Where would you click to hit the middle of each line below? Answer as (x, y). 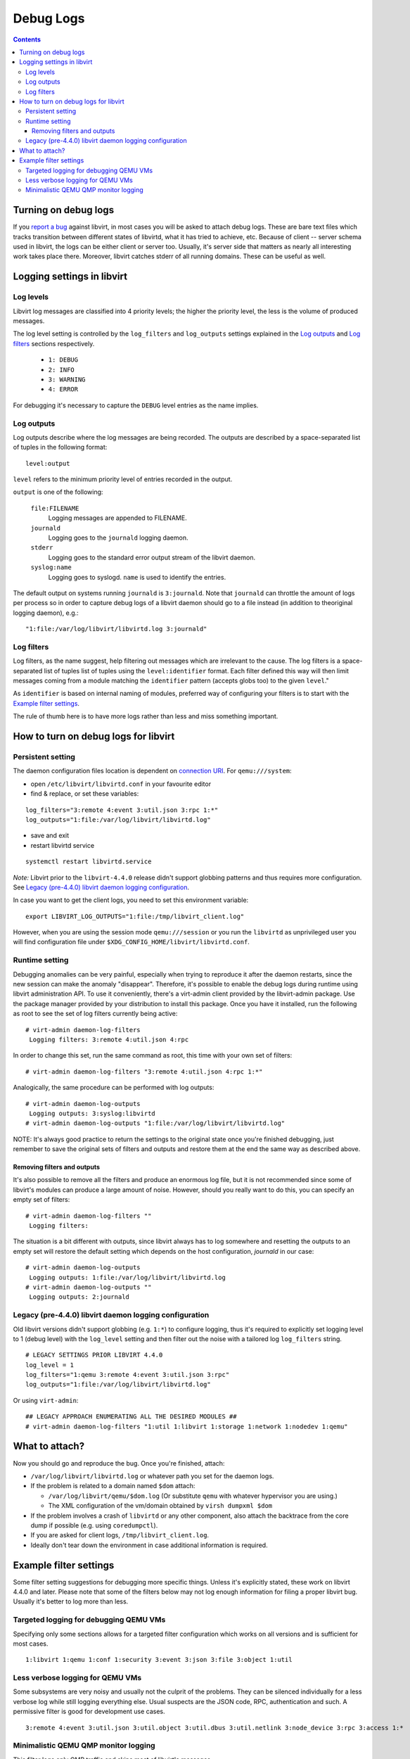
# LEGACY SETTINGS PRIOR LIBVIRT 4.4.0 (94, 1355)
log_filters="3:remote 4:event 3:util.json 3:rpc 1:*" (122, 810)
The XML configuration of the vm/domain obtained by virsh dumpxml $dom (160, 1506)
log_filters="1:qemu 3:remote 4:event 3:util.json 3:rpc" (128, 1375)
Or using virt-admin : (46, 1400)
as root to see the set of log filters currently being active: (95, 1014)
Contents (27, 39)
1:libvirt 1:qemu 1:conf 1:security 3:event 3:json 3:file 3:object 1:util (159, 1660)
